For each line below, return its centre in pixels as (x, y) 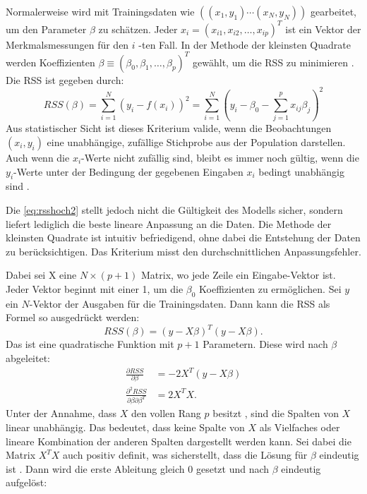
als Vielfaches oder (300, 427)
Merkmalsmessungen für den (67, 44)
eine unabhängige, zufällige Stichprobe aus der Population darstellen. (196, 142)
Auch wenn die (38, 157)
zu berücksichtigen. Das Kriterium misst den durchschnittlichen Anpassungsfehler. (183, 251)
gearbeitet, (334, 11)
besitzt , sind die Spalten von (276, 413)
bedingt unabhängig (302, 171)
